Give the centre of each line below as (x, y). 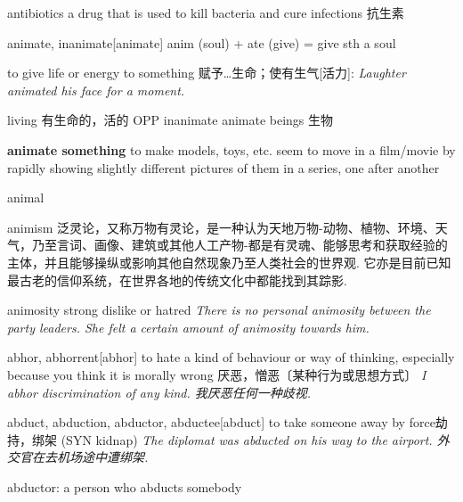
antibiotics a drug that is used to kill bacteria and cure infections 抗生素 (206, 12)
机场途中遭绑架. (102, 457)
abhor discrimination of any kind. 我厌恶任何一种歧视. (159, 392)
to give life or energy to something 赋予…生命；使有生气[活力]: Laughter (207, 73)
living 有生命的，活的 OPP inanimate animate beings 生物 (171, 120)
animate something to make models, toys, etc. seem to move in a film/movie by (231, 149)
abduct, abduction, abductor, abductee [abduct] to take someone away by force (221, 422)
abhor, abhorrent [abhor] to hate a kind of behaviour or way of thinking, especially (231, 357)
